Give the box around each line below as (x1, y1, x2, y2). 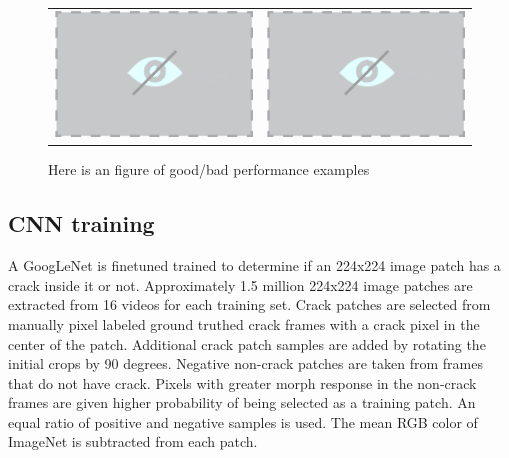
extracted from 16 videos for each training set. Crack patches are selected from (8, 294, 491, 315)
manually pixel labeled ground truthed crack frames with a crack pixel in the (8, 313, 480, 334)
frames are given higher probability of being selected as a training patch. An (8, 392, 476, 413)
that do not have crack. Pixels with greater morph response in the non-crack (8, 372, 477, 393)
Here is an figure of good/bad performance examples (48, 159, 370, 180)
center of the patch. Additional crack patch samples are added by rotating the (8, 333, 486, 354)
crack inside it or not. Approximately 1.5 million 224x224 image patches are (8, 274, 473, 295)
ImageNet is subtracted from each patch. (8, 431, 258, 452)
